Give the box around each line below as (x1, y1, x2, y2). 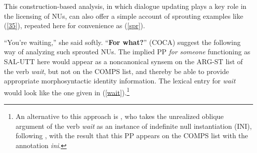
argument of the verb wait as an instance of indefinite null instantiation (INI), (15, 120, 252, 131)
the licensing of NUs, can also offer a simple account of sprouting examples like (4, 10, 243, 21)
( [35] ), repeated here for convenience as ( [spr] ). (4, 20, 145, 31)
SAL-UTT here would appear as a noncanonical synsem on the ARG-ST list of (4, 56, 243, 66)
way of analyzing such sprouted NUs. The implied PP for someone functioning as (4, 46, 251, 57)
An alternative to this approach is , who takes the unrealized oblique (15, 111, 224, 121)
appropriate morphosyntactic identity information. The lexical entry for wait (4, 76, 236, 86)
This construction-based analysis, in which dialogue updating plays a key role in (4, 1, 247, 11)
